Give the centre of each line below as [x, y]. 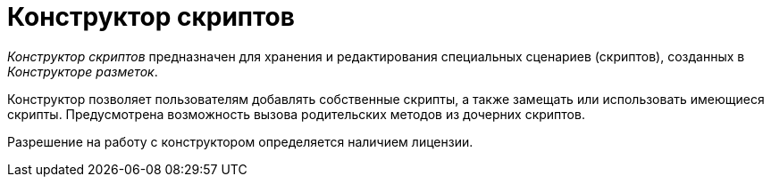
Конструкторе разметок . [83, 71]
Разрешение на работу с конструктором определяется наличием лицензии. [240, 141]
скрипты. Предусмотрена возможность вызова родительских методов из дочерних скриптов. [296, 114]
